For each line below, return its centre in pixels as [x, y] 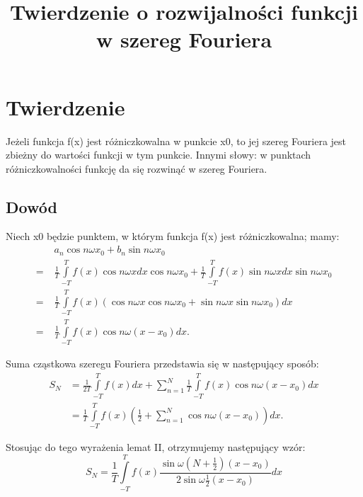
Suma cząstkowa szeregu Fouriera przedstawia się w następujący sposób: [162, 364]
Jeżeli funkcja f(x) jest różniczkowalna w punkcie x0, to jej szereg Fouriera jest [176, 141]
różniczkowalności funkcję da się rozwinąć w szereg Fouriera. [137, 168]
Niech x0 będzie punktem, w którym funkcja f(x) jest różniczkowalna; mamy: [173, 236]
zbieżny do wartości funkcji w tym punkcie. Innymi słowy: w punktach [159, 155]
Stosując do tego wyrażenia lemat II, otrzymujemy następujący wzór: [156, 446]
